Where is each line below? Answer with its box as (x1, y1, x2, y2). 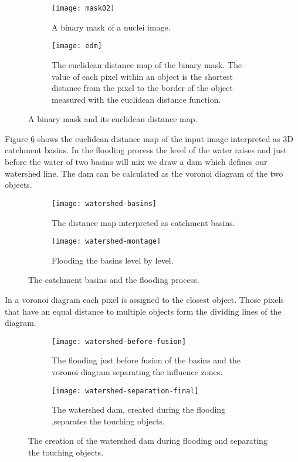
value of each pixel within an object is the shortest (52, 70, 233, 82)
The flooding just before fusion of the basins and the (52, 354, 241, 366)
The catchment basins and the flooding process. (28, 274, 199, 286)
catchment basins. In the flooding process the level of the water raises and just (5, 144, 287, 156)
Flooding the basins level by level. (52, 254, 174, 266)
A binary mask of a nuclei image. (52, 21, 171, 33)
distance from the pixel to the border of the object (52, 82, 233, 94)
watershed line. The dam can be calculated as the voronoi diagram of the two (5, 167, 283, 179)
